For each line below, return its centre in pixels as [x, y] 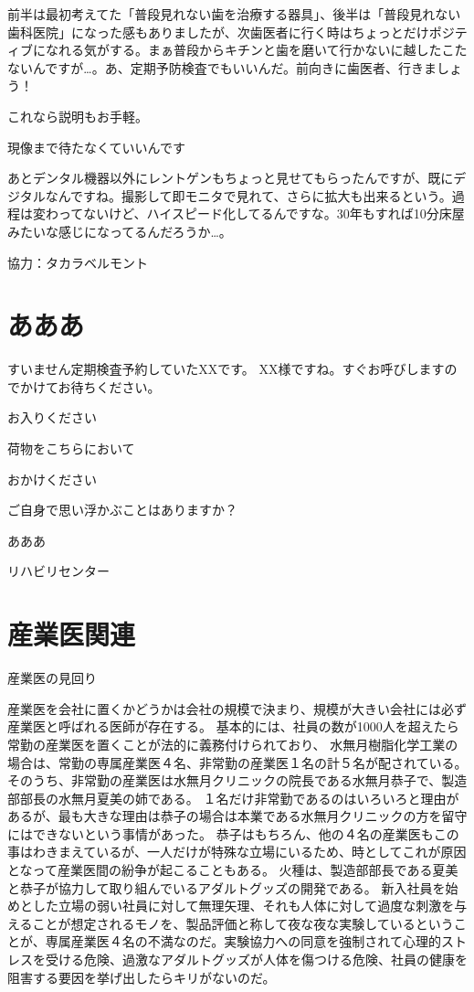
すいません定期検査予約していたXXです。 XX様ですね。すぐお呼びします [226, 369]
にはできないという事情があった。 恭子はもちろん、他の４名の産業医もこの [233, 833]
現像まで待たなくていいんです [96, 147]
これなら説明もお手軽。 [78, 116]
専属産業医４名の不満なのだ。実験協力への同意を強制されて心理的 [243, 941]
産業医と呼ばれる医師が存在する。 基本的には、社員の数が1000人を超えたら [233, 726]
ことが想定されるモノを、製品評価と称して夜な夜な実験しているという [243, 923]
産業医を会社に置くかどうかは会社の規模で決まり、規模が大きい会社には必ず [237, 708]
